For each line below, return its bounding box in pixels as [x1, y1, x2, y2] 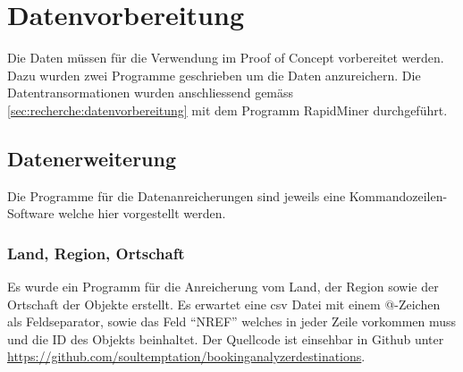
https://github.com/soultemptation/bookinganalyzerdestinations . [7, 347, 366, 366]
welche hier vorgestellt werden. [58, 204, 226, 223]
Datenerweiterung [7, 144, 177, 172]
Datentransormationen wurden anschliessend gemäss [7, 83, 294, 102]
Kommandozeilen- [349, 186, 448, 205]
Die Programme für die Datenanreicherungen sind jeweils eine [7, 186, 346, 205]
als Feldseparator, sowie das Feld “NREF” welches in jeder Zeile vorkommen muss [7, 312, 457, 331]
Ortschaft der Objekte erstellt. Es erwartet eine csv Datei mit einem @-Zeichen [7, 294, 441, 313]
